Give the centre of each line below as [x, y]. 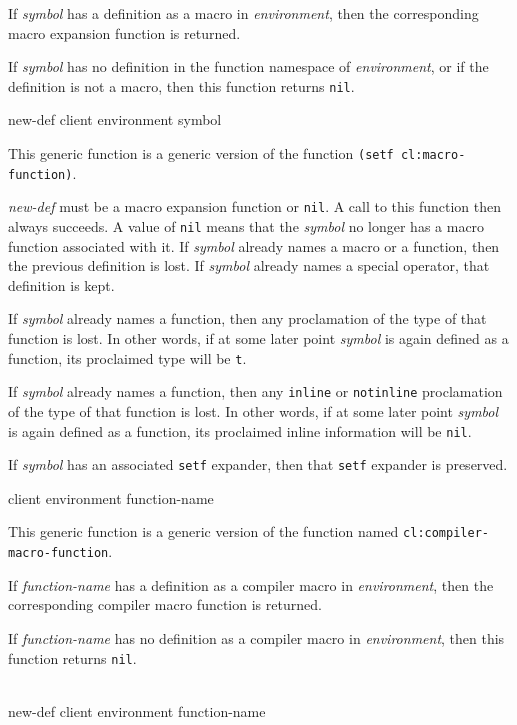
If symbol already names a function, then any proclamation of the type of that [247, 318]
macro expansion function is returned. [124, 32]
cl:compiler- [446, 533]
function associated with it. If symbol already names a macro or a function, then [254, 245]
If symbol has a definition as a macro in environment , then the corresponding [243, 13]
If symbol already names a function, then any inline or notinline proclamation [255, 391]
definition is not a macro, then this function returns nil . [181, 85]
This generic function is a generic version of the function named [203, 531]
